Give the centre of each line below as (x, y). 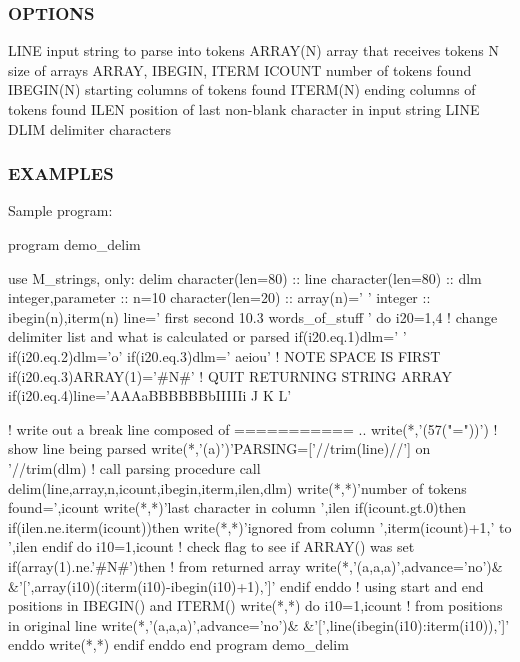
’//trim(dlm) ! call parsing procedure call (134, 467)
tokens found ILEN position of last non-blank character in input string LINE (244, 109)
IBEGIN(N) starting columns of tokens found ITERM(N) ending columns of (242, 89)
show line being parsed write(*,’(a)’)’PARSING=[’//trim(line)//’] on (219, 448)
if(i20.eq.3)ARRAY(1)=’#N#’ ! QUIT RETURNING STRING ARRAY (230, 375)
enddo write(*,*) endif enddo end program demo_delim (178, 644)
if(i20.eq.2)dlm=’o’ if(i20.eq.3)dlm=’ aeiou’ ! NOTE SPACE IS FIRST (224, 355)
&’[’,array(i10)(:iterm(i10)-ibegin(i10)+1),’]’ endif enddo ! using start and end (246, 585)
